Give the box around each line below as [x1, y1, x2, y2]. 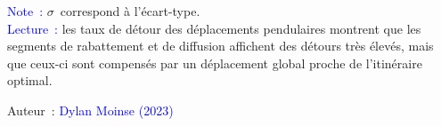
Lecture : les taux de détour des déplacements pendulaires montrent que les [7, 19, 421, 37]
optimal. [7, 71, 53, 90]
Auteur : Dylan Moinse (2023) [7, 100, 174, 119]
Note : [7, 2, 44, 20]
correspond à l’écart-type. [60, 2, 200, 20]
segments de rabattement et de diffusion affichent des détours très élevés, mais [7, 36, 434, 55]
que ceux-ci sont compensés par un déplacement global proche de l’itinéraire [7, 53, 422, 72]
